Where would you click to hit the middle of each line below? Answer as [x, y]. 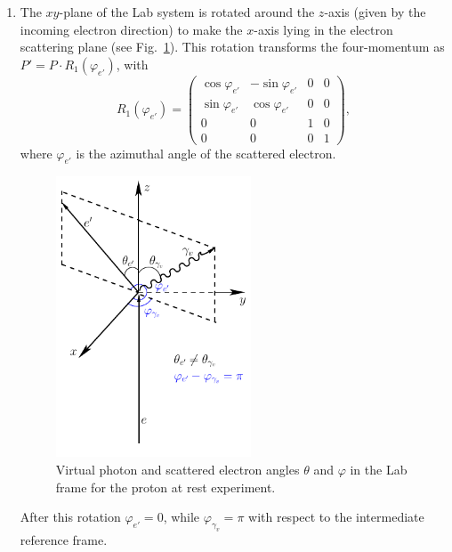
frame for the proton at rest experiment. [165, 487]
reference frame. [64, 539]
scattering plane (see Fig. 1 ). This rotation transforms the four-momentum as [232, 47]
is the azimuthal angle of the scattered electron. [206, 153]
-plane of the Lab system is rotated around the [187, 12]
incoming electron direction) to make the [131, 29]
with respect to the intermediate [336, 517]
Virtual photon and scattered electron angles [178, 469]
